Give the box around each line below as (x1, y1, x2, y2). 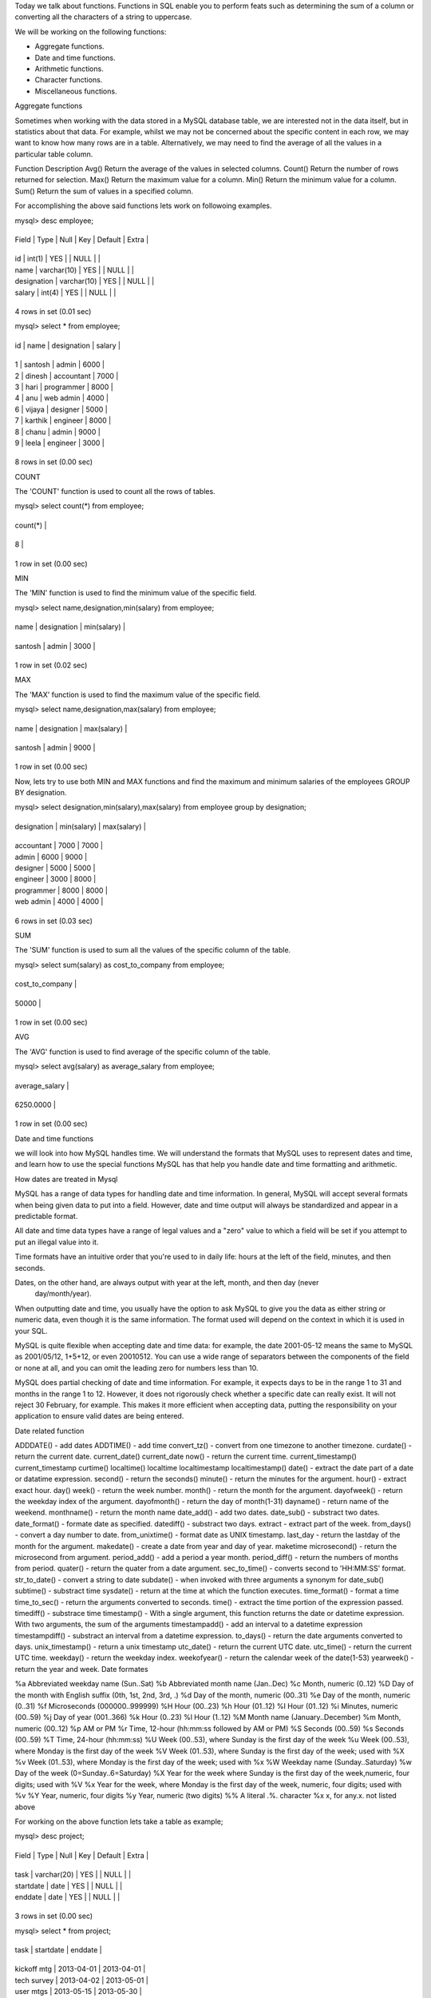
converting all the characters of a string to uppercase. (14, 12, 192, 22)
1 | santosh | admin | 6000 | (14, 360, 105, 369)
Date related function (14, 1426, 85, 1435)
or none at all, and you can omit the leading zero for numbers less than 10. (14, 1363, 259, 1372)
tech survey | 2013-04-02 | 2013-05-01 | (14, 1975, 149, 1985)
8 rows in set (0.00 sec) (14, 457, 93, 467)
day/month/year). (34, 1289, 92, 1299)
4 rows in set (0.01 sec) (14, 306, 92, 316)
